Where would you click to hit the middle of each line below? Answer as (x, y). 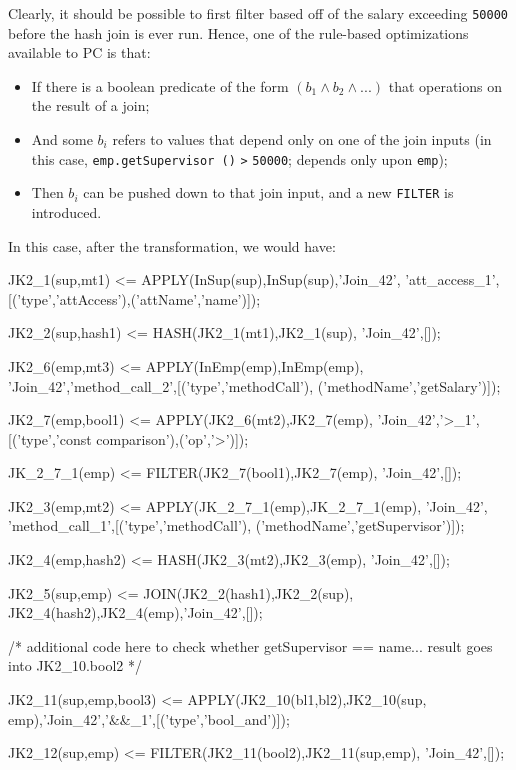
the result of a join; (90, 105)
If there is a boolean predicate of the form (160, 85)
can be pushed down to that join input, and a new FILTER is (268, 192)
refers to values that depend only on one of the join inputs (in (302, 139)
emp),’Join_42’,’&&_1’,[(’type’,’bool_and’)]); (149, 718)
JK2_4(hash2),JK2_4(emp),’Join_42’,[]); (135, 612)
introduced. (66, 211)
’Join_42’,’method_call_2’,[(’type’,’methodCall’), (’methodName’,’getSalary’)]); (254, 385)
